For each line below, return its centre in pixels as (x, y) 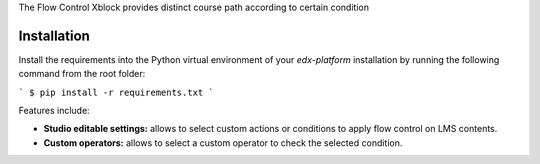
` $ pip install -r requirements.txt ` (116, 92)
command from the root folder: (82, 74)
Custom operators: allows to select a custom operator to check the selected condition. (223, 142)
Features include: (54, 111)
